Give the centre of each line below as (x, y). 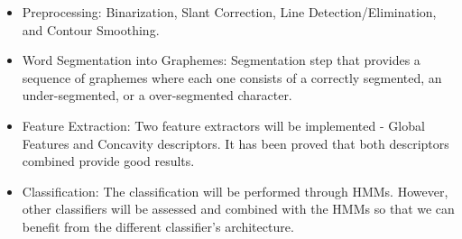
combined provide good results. (108, 161)
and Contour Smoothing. (91, 29)
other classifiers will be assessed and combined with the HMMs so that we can (238, 209)
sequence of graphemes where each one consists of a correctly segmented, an (232, 77)
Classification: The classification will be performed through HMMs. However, (235, 191)
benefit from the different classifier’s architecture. (158, 226)
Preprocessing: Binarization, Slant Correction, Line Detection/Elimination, (229, 12)
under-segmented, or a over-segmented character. (157, 95)
